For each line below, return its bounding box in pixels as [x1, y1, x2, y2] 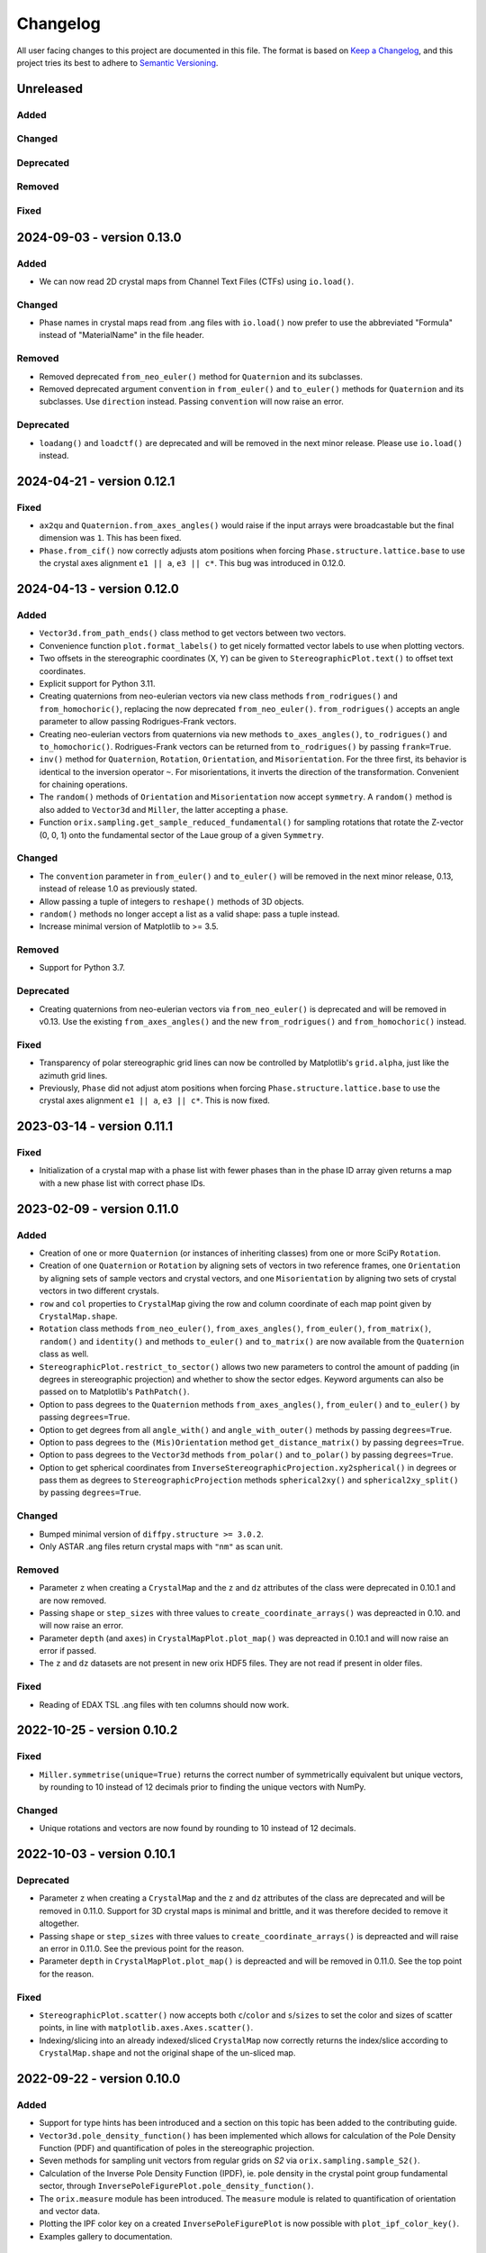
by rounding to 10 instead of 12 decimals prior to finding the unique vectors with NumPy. [39, 1782, 366, 1792]
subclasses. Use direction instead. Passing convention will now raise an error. [39, 397, 344, 407]
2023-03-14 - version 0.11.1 [16, 1118, 174, 1135]
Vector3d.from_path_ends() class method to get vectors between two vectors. [39, 627, 346, 639]
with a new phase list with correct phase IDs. [39, 1177, 206, 1189]
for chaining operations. [39, 780, 128, 790]
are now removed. [39, 1595, 107, 1606]
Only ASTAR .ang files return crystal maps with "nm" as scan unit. [39, 1541, 283, 1552]
